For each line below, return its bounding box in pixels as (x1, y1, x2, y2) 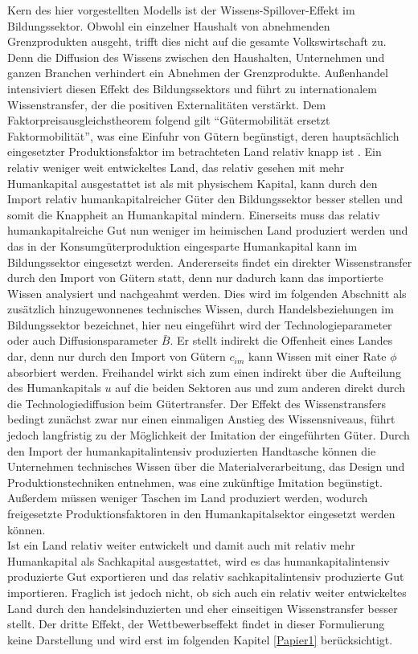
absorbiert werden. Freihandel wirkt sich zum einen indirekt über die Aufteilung (7, 363, 401, 380)
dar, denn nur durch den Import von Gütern (7, 348, 226, 365)
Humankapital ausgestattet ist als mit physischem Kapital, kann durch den (7, 174, 378, 191)
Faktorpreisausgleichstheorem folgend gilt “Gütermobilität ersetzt (7, 112, 330, 129)
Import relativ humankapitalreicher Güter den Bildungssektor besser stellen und (7, 190, 404, 207)
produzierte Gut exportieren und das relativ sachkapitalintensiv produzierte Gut (7, 568, 404, 585)
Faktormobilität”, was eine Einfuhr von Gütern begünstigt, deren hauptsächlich (7, 127, 400, 144)
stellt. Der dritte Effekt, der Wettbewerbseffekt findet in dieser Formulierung (7, 615, 385, 632)
